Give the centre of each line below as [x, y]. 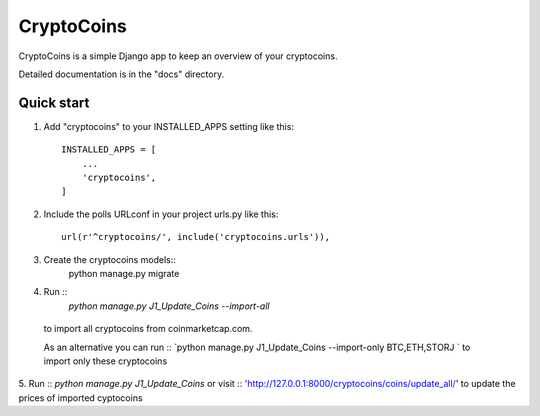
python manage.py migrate [124, 273]
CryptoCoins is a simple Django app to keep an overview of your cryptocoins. [178, 56]
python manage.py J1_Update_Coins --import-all [169, 306]
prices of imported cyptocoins [81, 397]
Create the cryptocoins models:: [110, 259]
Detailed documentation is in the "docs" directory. [121, 74]
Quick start [54, 102]
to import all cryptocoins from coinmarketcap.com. [148, 329]
